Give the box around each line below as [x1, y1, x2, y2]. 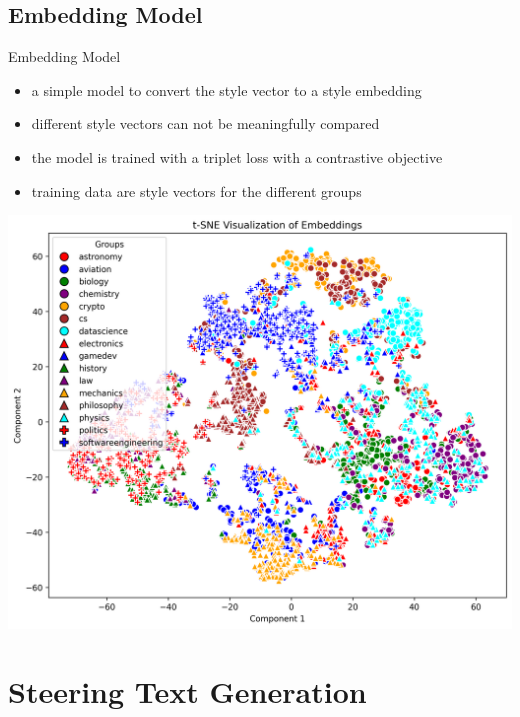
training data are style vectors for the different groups [31, 180, 362, 201]
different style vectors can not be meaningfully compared [31, 113, 380, 134]
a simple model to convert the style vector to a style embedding [31, 79, 422, 100]
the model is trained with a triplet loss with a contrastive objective [31, 146, 443, 167]
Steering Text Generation [8, 671, 367, 712]
